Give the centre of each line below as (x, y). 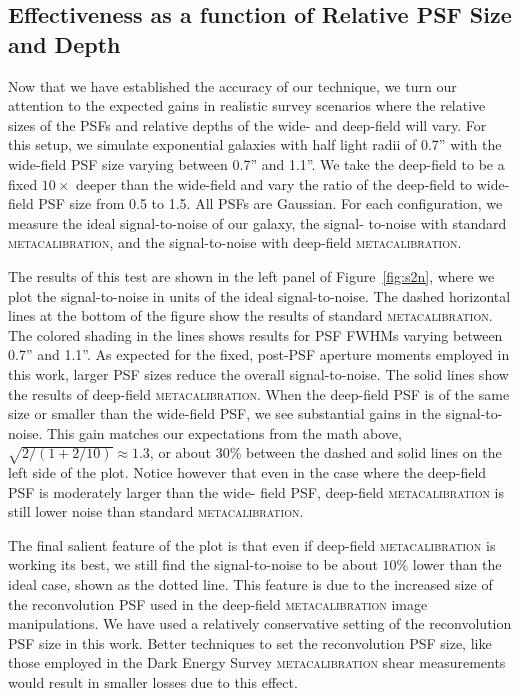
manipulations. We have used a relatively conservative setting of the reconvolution (260, 623)
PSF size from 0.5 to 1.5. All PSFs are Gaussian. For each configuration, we (270, 203)
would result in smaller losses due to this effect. (153, 681)
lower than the (457, 564)
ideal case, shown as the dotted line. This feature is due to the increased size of (250, 584)
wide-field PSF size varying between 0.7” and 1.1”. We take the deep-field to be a (256, 163)
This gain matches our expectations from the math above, (224, 432)
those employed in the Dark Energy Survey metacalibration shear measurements (257, 662)
